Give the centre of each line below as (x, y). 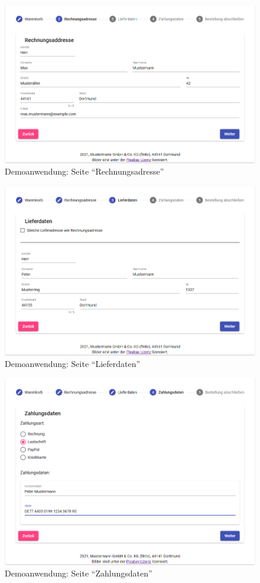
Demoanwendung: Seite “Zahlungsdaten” (79, 573)
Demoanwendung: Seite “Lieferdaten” (73, 364)
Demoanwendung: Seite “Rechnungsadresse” (84, 171)
